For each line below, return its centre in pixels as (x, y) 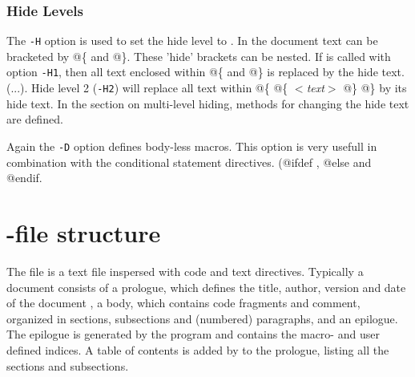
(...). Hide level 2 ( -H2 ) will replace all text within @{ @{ (147, 88)
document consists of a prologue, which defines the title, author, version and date (206, 287)
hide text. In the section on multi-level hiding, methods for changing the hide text (208, 103)
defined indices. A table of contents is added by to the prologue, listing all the (198, 349)
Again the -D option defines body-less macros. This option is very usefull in (192, 146)
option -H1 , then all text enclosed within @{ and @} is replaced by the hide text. (205, 72)
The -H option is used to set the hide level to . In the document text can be (192, 41)
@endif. (24, 178)
